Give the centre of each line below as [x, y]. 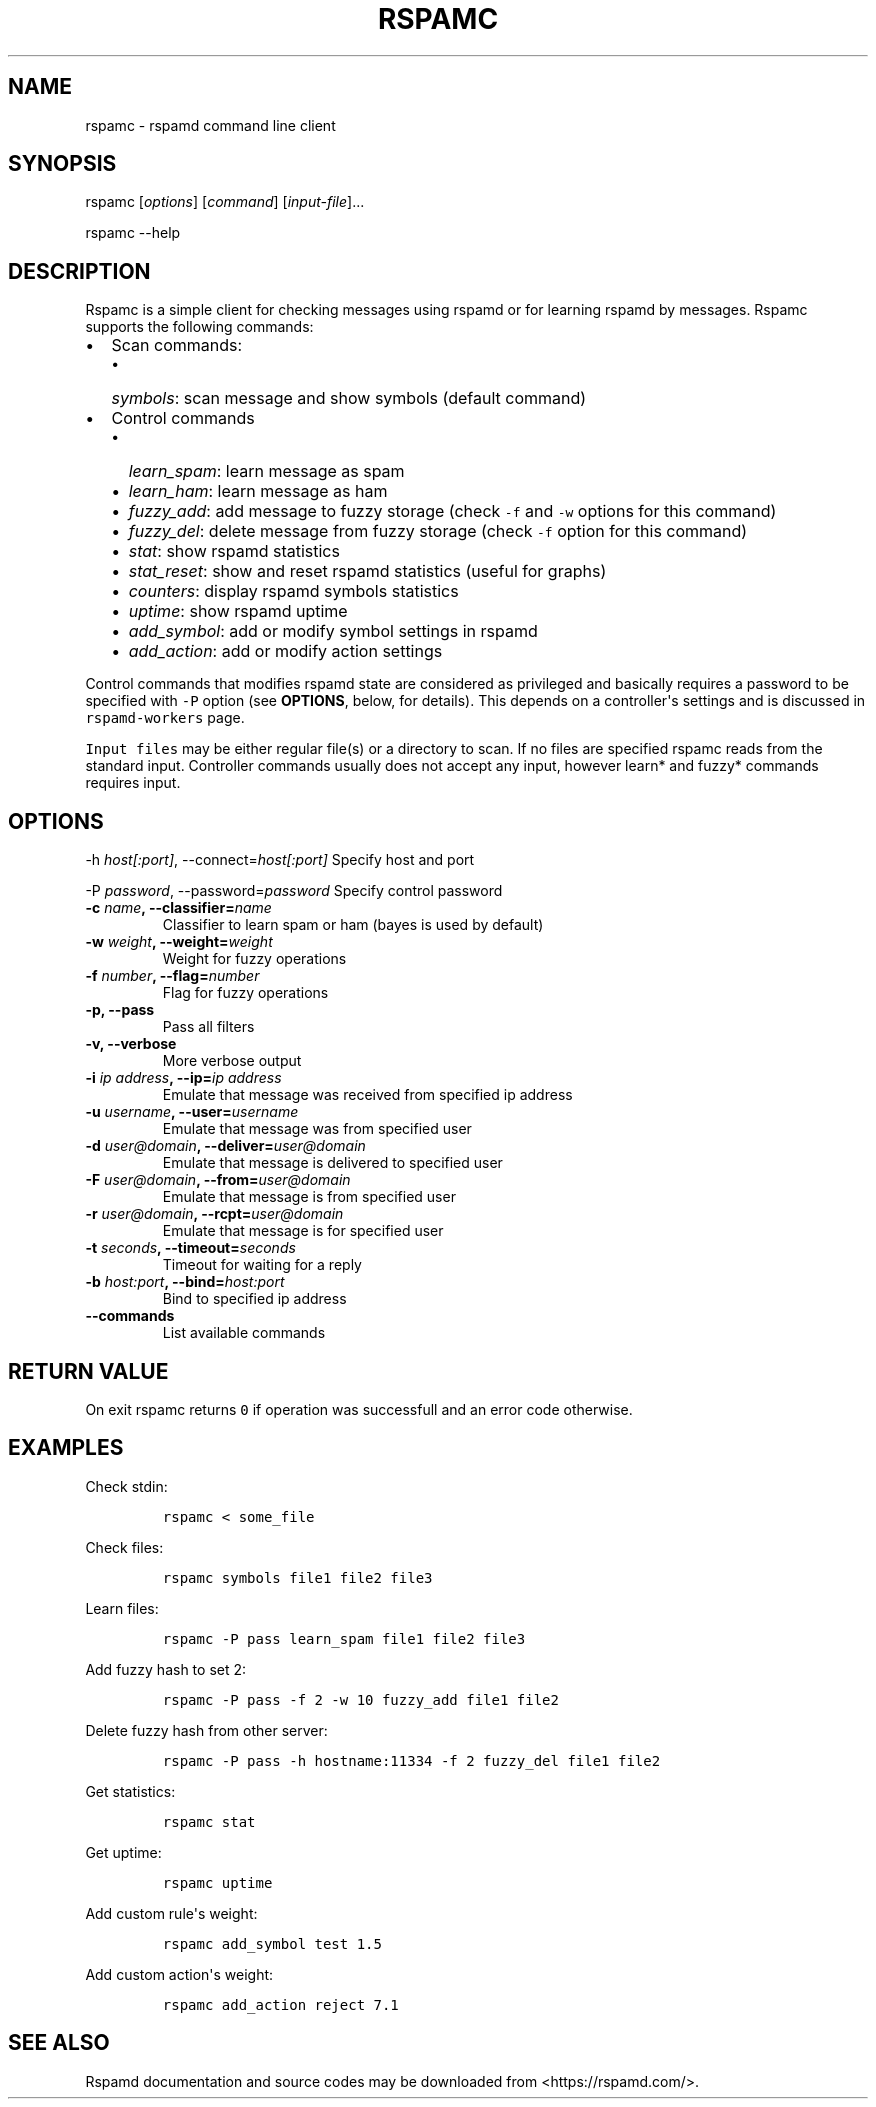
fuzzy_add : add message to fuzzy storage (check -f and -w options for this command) [452, 511]
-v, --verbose [131, 1044]
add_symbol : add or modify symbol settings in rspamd [333, 631]
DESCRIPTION [79, 271]
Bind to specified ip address [254, 1299]
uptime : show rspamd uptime [238, 611]
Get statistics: [130, 1791]
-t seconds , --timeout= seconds [190, 1248]
